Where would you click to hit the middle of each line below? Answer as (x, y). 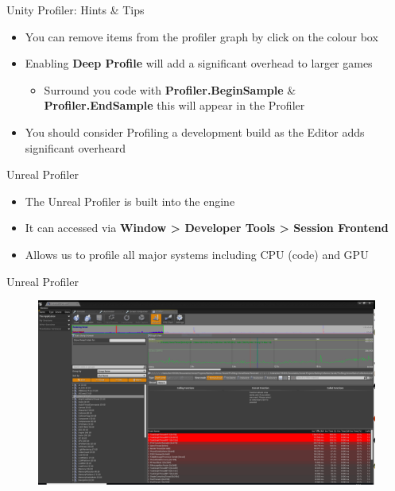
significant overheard (75, 147)
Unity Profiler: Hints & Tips (76, 10)
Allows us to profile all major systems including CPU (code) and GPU (197, 254)
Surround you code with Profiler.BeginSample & (170, 89)
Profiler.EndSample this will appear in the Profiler (174, 105)
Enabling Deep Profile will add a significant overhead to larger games (199, 63)
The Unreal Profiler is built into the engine (130, 201)
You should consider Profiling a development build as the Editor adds (195, 131)
